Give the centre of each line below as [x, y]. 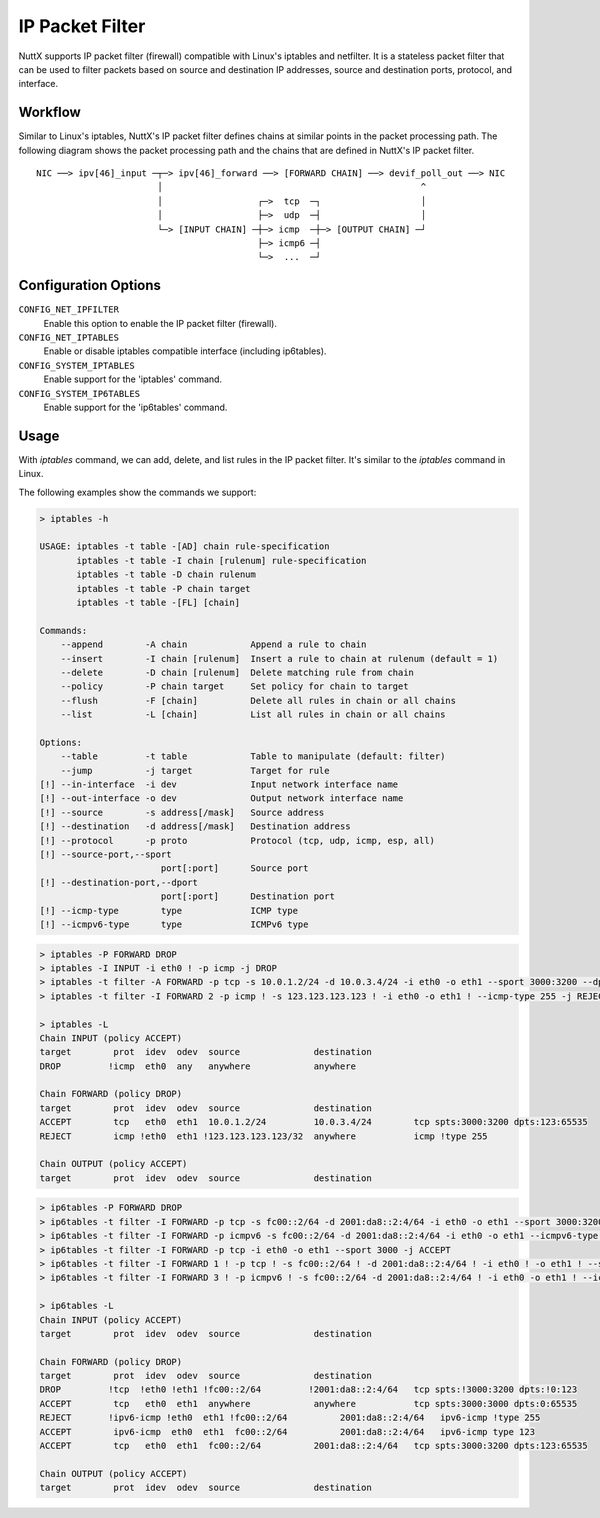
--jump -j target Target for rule [195, 770]
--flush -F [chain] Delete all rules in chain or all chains [258, 700]
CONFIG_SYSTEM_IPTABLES [76, 365]
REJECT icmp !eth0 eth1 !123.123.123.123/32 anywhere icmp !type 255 [264, 1136]
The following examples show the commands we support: [137, 492]
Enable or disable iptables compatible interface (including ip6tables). [185, 351]
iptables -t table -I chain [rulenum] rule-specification [221, 560]
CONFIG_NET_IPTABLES [69, 338]
